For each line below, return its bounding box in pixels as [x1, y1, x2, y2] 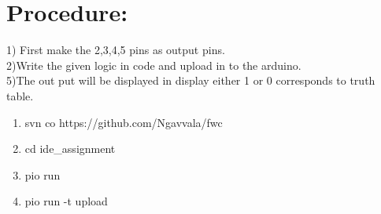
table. [6, 87, 34, 103]
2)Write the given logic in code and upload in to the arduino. [6, 56, 301, 73]
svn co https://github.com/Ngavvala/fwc [24, 114, 223, 130]
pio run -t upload [24, 193, 108, 209]
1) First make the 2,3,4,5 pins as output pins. [6, 42, 225, 58]
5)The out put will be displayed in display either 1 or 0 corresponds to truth [6, 72, 375, 89]
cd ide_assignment [24, 140, 116, 157]
